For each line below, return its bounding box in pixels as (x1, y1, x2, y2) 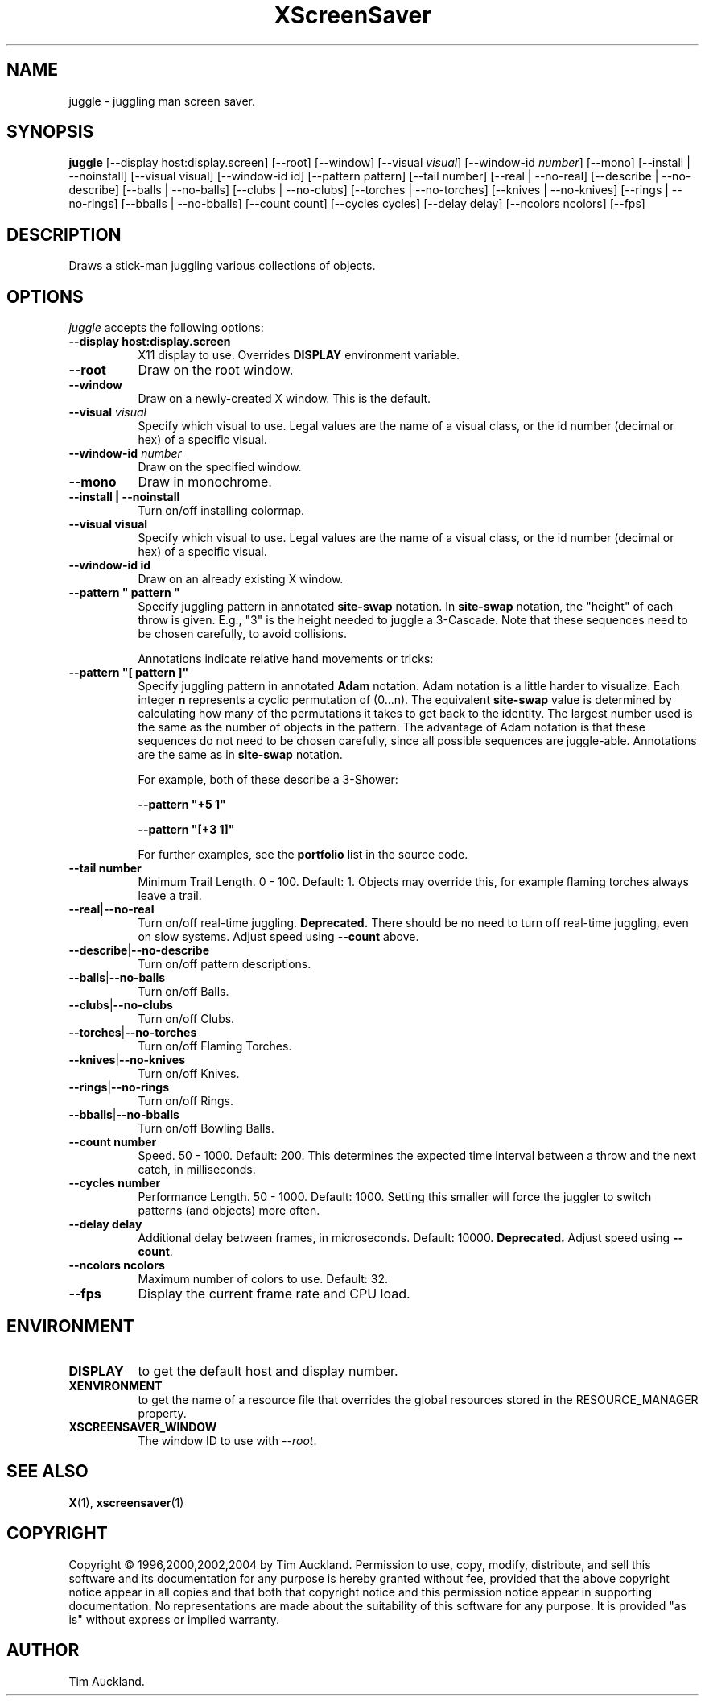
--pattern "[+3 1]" (138, 822, 235, 837)
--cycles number (68, 1176, 161, 1191)
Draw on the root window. (138, 362, 294, 379)
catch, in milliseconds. (138, 1162, 256, 1177)
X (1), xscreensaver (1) (68, 1495, 184, 1509)
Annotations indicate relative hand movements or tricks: (138, 652, 434, 666)
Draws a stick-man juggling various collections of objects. (68, 259, 376, 273)
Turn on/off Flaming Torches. (138, 1039, 292, 1054)
